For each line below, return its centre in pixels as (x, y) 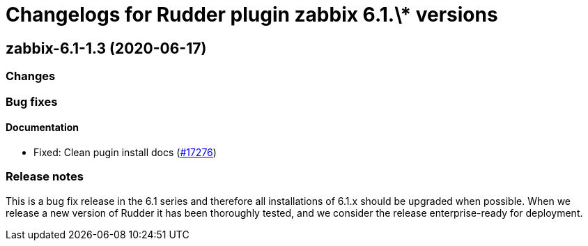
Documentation (42, 128)
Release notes (45, 177)
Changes (31, 76)
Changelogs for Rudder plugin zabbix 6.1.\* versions (252, 15)
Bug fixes (32, 101)
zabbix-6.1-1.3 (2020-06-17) (106, 48)
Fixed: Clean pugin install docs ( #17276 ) (125, 152)
